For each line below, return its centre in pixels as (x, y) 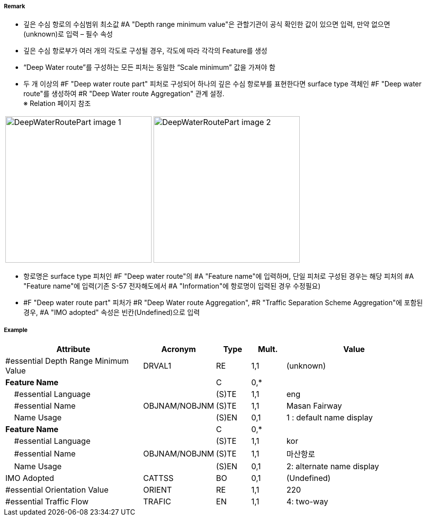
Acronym (179, 349)
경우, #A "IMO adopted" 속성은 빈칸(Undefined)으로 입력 (112, 312)
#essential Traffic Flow (47, 502)
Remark (15, 6)
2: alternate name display (333, 467)
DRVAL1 (157, 366)
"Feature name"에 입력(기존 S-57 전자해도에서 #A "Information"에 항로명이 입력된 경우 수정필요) (172, 286)
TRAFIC (157, 502)
